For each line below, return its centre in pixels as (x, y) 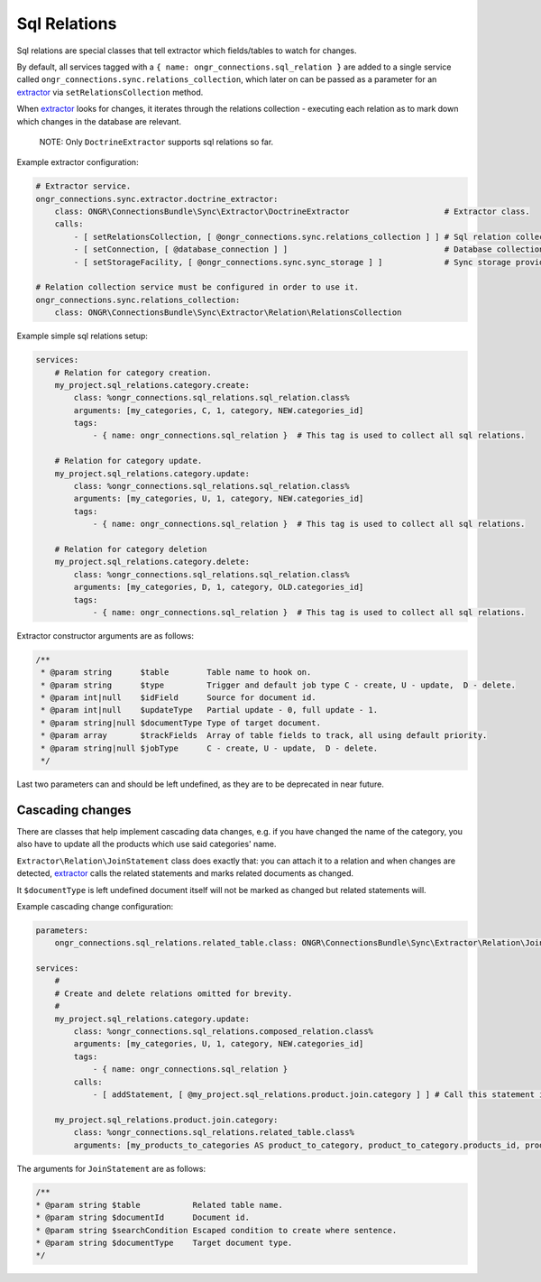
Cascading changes (74, 810)
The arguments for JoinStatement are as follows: (111, 1168)
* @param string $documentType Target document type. (164, 1243)
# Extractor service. (83, 186)
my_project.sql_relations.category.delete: (152, 562)
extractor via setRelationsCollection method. (110, 92)
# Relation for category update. (128, 461)
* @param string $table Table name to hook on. (176, 673)
